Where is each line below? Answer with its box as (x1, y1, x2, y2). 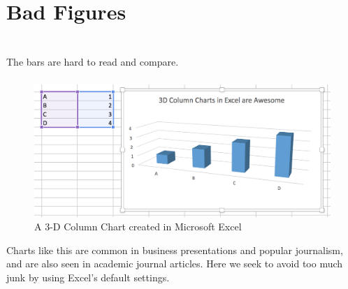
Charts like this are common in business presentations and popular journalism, (6, 242, 343, 257)
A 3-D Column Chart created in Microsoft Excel (34, 219, 242, 234)
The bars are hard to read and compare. (6, 54, 179, 68)
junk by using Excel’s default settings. (6, 270, 170, 284)
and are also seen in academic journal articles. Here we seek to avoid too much (6, 256, 343, 271)
